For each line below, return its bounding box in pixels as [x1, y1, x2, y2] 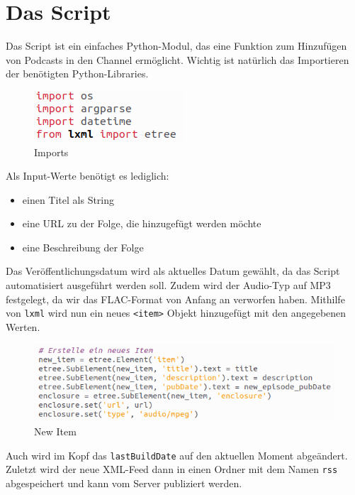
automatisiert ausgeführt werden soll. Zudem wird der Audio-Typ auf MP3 [6, 278, 331, 293]
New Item [34, 423, 77, 438]
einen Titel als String [22, 192, 115, 207]
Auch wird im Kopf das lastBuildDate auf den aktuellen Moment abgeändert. [6, 447, 348, 462]
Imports [34, 144, 69, 159]
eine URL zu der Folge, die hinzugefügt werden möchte [22, 216, 261, 231]
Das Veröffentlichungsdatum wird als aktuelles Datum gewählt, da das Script [6, 263, 340, 278]
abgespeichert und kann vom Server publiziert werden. [6, 475, 242, 490]
